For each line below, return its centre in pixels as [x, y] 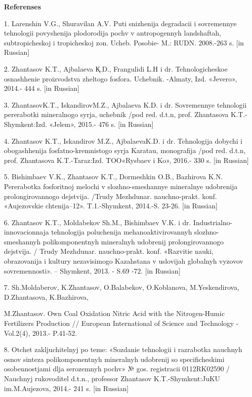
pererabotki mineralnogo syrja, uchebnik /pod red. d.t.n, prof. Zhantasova [116, 114]
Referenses [22, 6]
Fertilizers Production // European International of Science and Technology [119, 323]
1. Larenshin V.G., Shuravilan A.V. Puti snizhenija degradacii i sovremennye [120, 23]
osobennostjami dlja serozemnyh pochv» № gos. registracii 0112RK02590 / [117, 369]
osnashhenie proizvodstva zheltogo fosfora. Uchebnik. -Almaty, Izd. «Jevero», [121, 78]
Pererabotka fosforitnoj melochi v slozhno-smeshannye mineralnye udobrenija [121, 186]
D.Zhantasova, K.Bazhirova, [46, 297]
